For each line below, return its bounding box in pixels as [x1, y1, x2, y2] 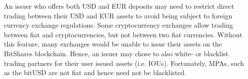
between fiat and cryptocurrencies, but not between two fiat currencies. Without [4, 29, 243, 39]
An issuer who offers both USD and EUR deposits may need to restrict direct [4, 1, 234, 11]
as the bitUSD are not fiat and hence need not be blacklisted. [4, 67, 186, 78]
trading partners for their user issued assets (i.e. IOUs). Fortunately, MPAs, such [4, 58, 244, 68]
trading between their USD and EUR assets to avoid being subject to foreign [4, 10, 232, 20]
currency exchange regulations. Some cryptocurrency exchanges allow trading [4, 20, 233, 30]
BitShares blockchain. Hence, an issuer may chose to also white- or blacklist [4, 48, 229, 58]
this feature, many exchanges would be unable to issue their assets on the [4, 39, 222, 49]
